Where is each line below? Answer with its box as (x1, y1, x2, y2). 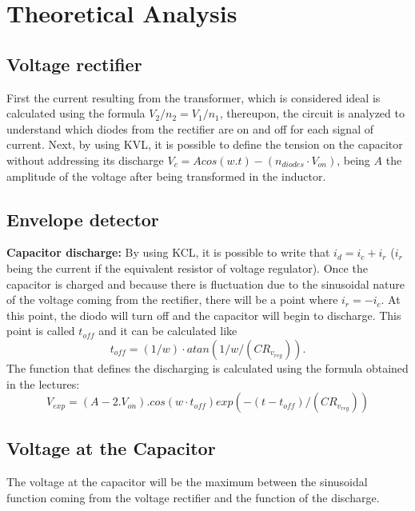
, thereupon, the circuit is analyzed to (219, 105, 405, 122)
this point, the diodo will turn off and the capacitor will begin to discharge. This (6, 306, 401, 323)
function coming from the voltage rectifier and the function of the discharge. (6, 489, 380, 505)
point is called (6, 322, 75, 339)
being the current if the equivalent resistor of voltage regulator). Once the (6, 259, 368, 276)
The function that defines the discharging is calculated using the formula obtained (6, 359, 409, 376)
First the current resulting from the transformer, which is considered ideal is (6, 89, 381, 106)
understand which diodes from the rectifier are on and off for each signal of (6, 120, 373, 137)
